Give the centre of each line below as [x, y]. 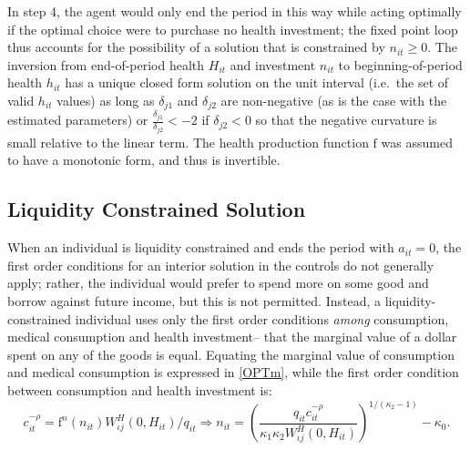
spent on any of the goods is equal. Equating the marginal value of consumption [231, 354]
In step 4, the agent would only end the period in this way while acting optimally [235, 11]
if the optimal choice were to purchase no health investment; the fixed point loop [233, 29]
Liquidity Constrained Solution [157, 209]
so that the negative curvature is [346, 120]
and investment [273, 64]
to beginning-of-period [400, 64]
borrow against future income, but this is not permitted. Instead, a [194, 301]
